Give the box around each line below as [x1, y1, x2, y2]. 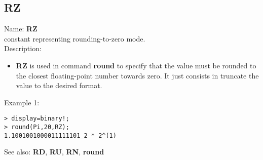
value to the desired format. [16, 80, 102, 91]
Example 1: [4, 97, 40, 107]
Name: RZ [4, 23, 37, 34]
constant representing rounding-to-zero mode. [4, 33, 145, 44]
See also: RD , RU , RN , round [4, 146, 104, 157]
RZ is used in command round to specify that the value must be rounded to [16, 60, 256, 70]
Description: [4, 43, 42, 54]
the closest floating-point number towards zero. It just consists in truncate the [16, 70, 259, 81]
